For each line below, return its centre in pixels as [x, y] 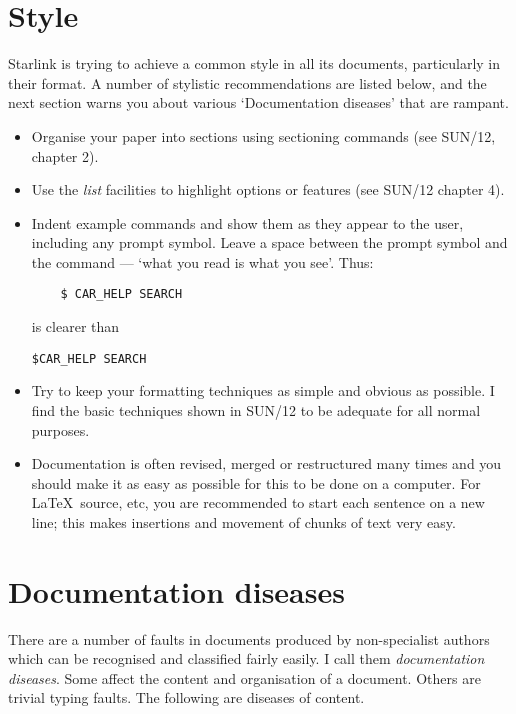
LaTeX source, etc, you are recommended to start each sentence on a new [258, 502]
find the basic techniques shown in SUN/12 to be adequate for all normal [256, 409]
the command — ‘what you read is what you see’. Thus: [202, 261]
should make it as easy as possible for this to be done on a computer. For [256, 482]
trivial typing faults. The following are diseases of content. [186, 697]
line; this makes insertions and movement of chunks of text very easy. [243, 521]
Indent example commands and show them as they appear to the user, [247, 222]
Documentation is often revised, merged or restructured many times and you [266, 463]
